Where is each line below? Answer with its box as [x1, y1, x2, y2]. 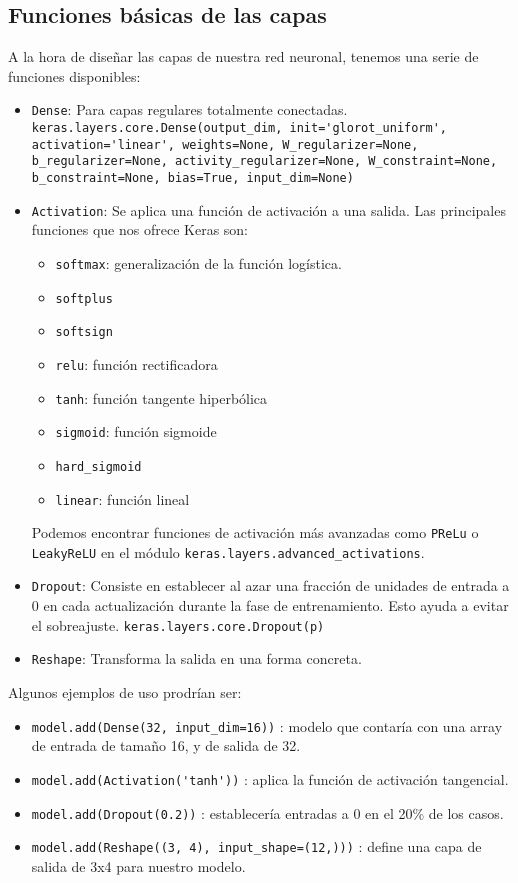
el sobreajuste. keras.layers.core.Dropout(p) [31, 614, 325, 635]
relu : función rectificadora [55, 353, 218, 374]
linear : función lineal [55, 488, 190, 509]
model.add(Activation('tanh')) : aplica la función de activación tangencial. [31, 768, 509, 789]
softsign [55, 325, 113, 340]
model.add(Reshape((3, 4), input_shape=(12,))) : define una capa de [31, 836, 482, 857]
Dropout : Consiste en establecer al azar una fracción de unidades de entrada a [31, 575, 510, 596]
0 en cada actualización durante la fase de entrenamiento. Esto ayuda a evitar [31, 595, 509, 616]
